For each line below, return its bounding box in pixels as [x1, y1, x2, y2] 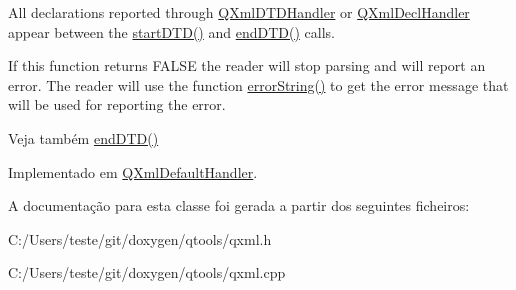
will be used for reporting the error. [8, 94, 226, 115]
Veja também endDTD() [8, 127, 159, 148]
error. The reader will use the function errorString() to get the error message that [8, 74, 509, 95]
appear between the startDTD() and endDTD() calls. [8, 21, 335, 42]
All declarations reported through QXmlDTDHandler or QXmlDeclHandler [8, 2, 470, 22]
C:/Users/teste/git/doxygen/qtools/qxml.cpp [8, 262, 286, 283]
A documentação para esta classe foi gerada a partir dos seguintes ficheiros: [8, 195, 470, 216]
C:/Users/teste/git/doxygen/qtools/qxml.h [8, 228, 272, 249]
